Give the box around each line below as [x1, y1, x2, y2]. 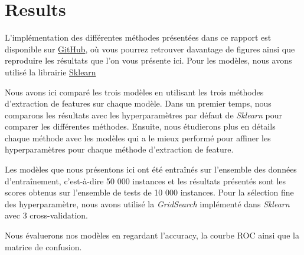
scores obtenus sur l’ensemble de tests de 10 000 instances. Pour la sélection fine [5, 186, 294, 198]
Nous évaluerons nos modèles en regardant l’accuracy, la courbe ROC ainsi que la [5, 229, 299, 241]
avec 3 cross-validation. [5, 209, 88, 221]
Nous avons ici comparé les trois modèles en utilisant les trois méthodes [5, 85, 264, 98]
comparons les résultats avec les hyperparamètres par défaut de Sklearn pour [5, 108, 282, 121]
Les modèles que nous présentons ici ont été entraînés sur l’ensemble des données [5, 163, 297, 175]
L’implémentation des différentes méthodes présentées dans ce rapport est [5, 31, 272, 44]
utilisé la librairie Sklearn [5, 65, 96, 78]
